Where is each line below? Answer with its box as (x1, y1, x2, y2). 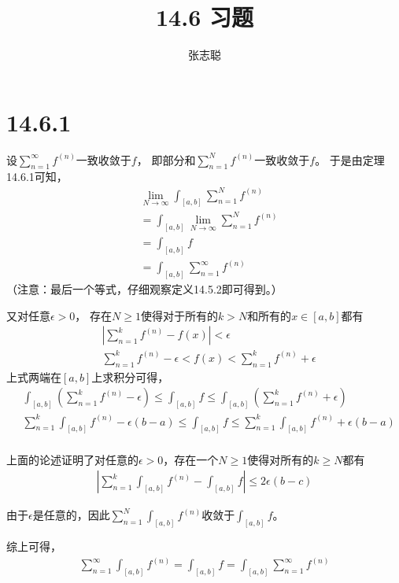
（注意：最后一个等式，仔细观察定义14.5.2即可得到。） (6, 281, 283, 297)
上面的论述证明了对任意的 (6, 451, 139, 467)
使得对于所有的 (140, 307, 218, 323)
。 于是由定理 (315, 151, 385, 168)
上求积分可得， (91, 368, 169, 385)
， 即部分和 (136, 151, 196, 168)
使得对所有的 (247, 451, 314, 467)
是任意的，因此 (32, 507, 110, 523)
